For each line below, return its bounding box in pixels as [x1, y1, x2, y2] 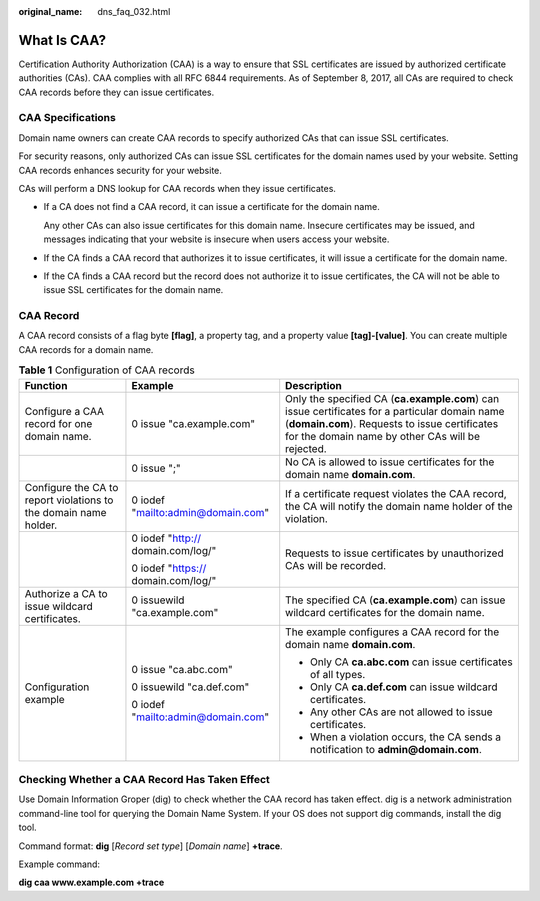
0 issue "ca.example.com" [131, 416, 255, 430]
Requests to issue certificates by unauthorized [285, 546, 504, 560]
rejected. [285, 441, 327, 455]
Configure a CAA [24, 404, 105, 418]
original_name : [18, 6, 83, 17]
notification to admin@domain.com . [310, 742, 482, 756]
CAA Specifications [18, 111, 117, 125]
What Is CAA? [18, 31, 107, 49]
